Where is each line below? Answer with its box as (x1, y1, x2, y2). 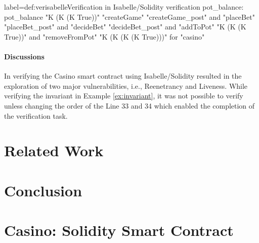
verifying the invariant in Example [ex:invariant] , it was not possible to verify (4, 90, 243, 101)
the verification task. (4, 110, 68, 121)
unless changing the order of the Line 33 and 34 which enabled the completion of (4, 100, 255, 111)
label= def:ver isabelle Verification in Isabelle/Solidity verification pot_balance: (4, 2, 244, 12)
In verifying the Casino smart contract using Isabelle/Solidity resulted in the (4, 71, 242, 81)
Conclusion (4, 180, 82, 200)
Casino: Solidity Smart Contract (4, 220, 234, 240)
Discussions (4, 51, 45, 61)
